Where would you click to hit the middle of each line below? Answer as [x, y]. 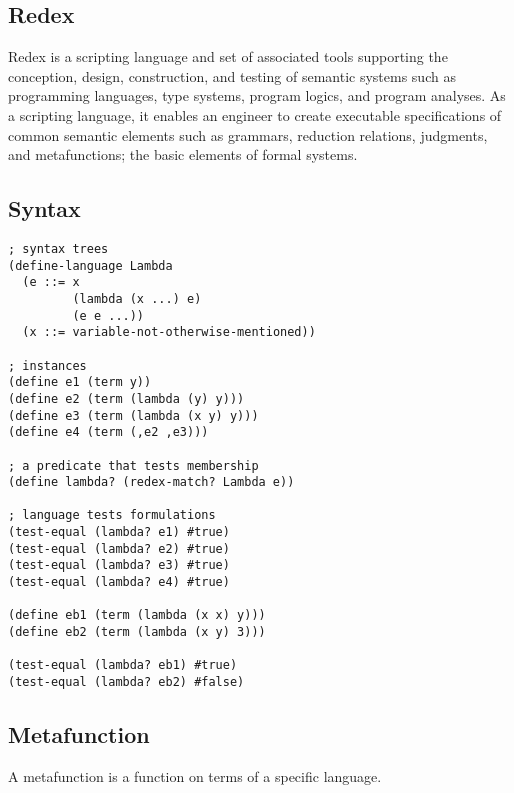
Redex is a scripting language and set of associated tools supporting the [228, 56]
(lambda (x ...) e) [137, 298]
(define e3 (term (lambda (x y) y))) [133, 415]
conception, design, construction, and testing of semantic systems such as [232, 75]
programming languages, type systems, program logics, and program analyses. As [257, 95]
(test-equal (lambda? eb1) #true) [123, 665]
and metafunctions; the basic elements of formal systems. [183, 154]
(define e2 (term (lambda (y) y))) [126, 398]
